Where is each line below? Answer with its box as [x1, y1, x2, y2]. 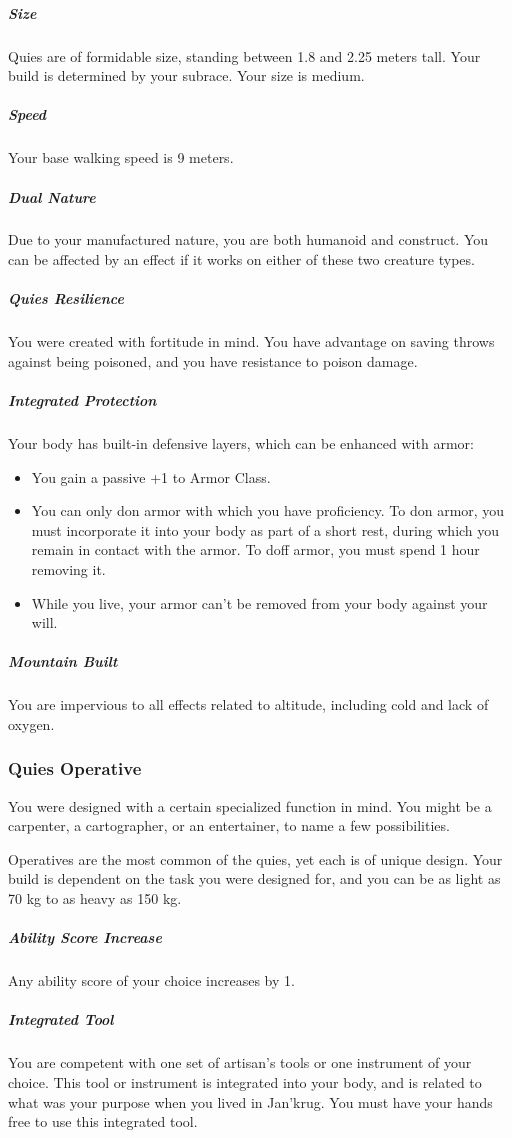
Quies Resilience [8, 288, 124, 309]
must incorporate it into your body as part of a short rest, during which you [31, 519, 500, 540]
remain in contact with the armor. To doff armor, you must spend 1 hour [31, 539, 480, 560]
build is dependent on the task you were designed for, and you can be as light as [8, 868, 501, 889]
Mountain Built [8, 651, 118, 672]
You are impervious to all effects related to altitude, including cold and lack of [8, 694, 489, 715]
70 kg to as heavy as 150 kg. [8, 888, 182, 909]
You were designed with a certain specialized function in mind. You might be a [8, 795, 492, 816]
